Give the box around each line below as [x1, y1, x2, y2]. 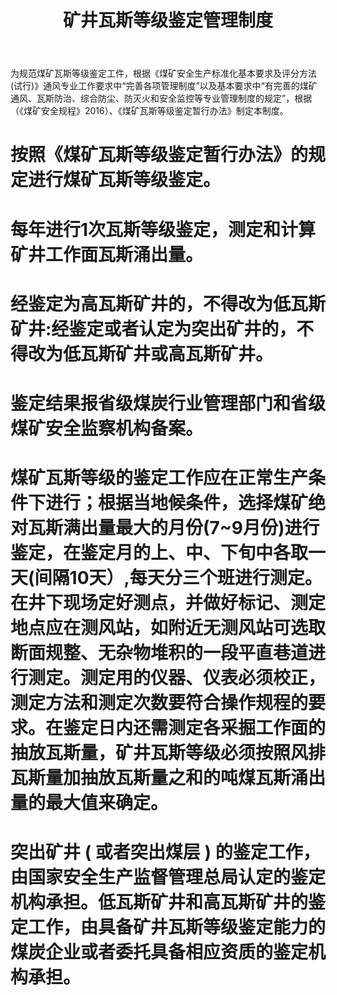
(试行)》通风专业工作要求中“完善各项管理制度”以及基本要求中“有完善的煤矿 [10, 80, 318, 92]
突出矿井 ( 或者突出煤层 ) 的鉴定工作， [10, 841, 321, 864]
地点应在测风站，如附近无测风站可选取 [10, 617, 327, 640]
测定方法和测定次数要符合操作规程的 [10, 692, 309, 715]
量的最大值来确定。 [10, 792, 169, 815]
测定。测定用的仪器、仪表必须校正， [28, 667, 327, 690]
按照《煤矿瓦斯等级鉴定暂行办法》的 [10, 144, 309, 166]
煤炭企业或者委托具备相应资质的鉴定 [10, 941, 309, 964]
